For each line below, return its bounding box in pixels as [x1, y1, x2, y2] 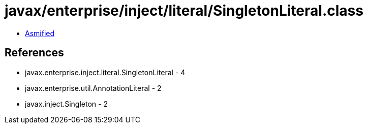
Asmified [25, 28, 55, 38]
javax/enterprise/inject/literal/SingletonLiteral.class [5, 2, 363, 19]
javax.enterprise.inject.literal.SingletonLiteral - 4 [25, 68, 186, 77]
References [5, 46, 64, 59]
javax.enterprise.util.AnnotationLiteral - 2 [25, 83, 162, 92]
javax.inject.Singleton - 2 [25, 99, 108, 108]
